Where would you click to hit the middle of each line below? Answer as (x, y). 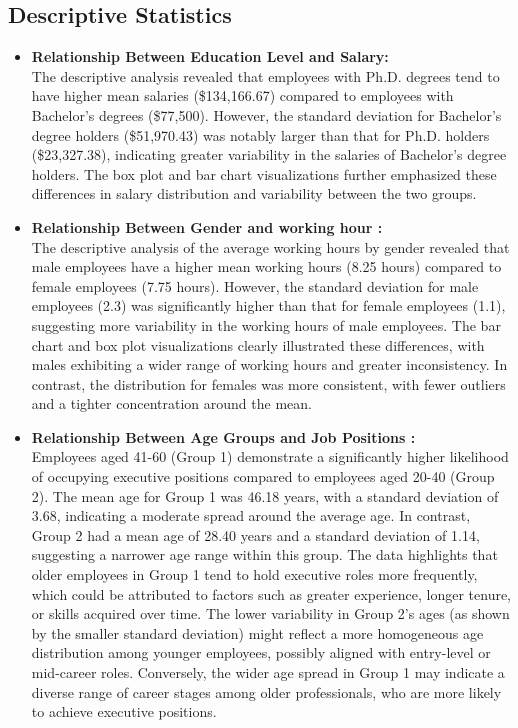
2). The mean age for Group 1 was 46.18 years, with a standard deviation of (265, 495)
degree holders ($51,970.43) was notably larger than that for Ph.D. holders (260, 134)
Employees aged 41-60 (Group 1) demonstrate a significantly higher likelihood (270, 456)
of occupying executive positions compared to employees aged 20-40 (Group (263, 476)
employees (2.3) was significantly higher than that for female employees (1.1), (268, 305)
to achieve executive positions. (124, 711)
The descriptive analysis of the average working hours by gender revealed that (270, 246)
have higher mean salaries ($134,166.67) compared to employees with (242, 95)
